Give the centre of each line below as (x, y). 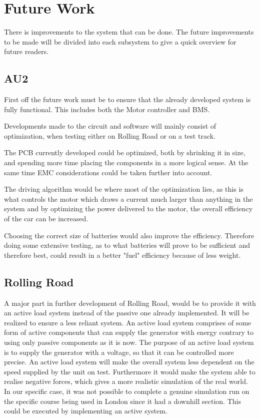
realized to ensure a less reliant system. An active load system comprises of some (128, 322)
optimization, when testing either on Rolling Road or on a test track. (110, 135)
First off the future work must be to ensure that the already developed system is (127, 99)
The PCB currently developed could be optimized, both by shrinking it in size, (125, 152)
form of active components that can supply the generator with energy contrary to (129, 332)
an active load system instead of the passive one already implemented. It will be (127, 313)
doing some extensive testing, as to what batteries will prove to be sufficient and (127, 245)
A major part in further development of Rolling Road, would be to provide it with (130, 303)
